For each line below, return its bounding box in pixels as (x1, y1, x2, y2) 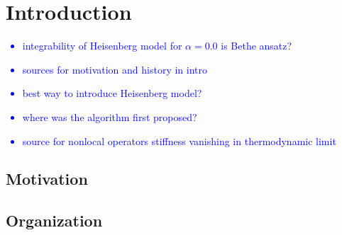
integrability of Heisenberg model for (22, 38, 182, 53)
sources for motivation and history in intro (22, 62, 207, 76)
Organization (6, 210, 103, 231)
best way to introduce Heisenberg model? (22, 86, 202, 101)
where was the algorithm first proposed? (22, 109, 197, 124)
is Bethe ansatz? (221, 38, 292, 53)
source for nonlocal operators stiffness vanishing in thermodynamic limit (22, 133, 336, 148)
